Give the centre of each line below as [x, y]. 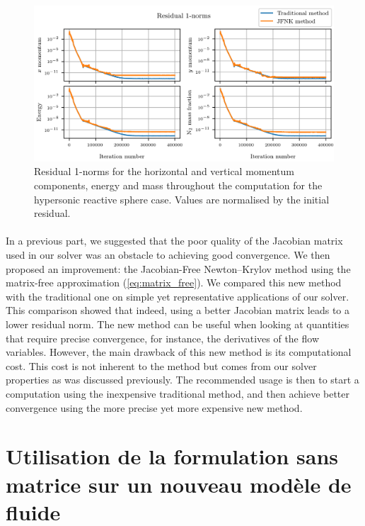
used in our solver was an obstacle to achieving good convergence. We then [168, 255]
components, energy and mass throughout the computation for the [178, 185]
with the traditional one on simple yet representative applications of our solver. [178, 296]
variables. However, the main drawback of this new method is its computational [179, 352]
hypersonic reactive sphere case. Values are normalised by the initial [182, 199]
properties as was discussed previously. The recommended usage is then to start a [182, 380]
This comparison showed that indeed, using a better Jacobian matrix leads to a [178, 310]
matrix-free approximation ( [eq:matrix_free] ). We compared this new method [174, 282]
